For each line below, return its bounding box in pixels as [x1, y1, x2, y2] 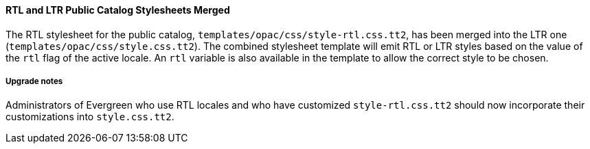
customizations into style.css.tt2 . [5, 111, 174, 123]
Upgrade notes [5, 77, 63, 86]
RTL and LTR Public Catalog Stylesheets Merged [5, 4, 230, 16]
